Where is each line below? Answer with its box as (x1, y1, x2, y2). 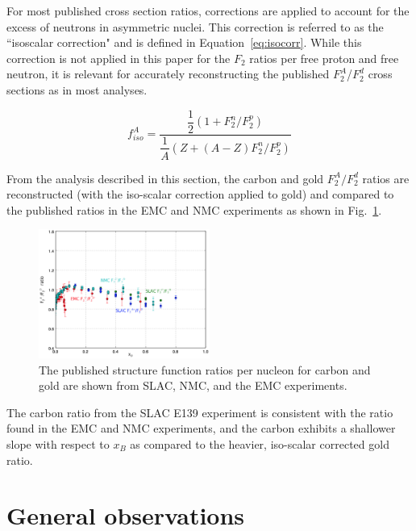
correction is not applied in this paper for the (6, 49, 231, 66)
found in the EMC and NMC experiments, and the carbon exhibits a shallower (6, 420, 396, 437)
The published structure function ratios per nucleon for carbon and (39, 361, 371, 378)
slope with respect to (6, 435, 110, 452)
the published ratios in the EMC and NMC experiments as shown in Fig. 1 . (6, 201, 382, 218)
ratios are (362, 169, 410, 186)
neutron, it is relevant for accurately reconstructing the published (6, 65, 330, 82)
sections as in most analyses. (6, 81, 148, 98)
